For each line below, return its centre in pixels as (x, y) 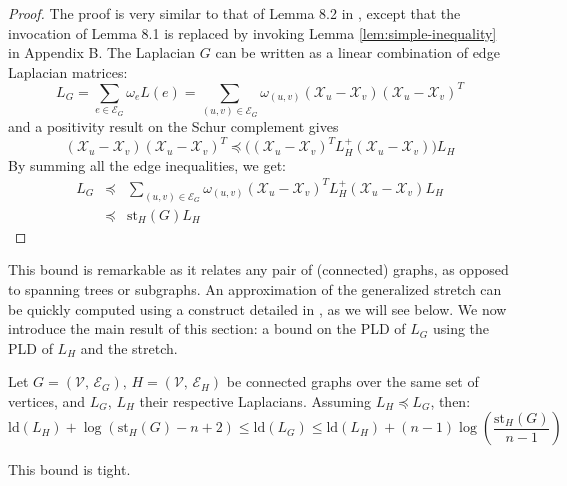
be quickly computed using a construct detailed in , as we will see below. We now (257, 308)
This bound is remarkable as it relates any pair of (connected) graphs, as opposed (258, 269)
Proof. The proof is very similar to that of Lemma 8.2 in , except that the (234, 13)
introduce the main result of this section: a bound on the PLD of (207, 328)
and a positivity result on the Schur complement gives (173, 126)
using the (461, 328)
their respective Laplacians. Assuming (255, 400)
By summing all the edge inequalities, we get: (147, 164)
